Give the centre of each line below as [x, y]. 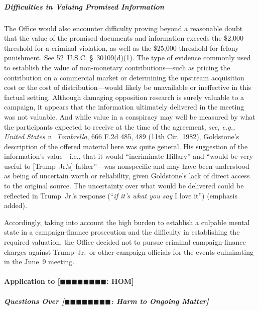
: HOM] [120, 281]
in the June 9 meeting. [39, 262]
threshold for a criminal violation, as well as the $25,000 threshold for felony [121, 47]
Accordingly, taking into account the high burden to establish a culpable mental [127, 222]
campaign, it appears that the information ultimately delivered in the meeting [124, 107]
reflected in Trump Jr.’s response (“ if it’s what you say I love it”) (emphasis [121, 195]
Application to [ [32, 281]
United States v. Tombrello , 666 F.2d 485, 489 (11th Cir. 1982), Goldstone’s [122, 136]
